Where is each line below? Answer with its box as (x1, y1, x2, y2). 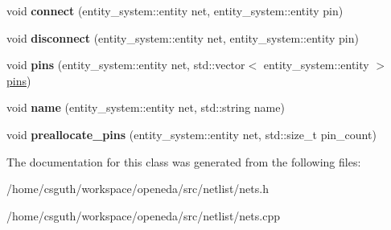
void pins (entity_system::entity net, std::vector (6, 56, 245, 73)
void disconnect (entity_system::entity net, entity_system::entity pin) (6, 29, 359, 46)
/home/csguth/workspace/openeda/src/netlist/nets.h (6, 180, 269, 197)
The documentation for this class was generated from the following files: (6, 153, 361, 170)
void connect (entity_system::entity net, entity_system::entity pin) (6, 2, 344, 18)
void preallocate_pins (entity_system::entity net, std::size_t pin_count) (6, 125, 377, 142)
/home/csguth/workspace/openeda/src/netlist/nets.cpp (6, 207, 280, 224)
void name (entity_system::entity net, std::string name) (6, 99, 285, 116)
